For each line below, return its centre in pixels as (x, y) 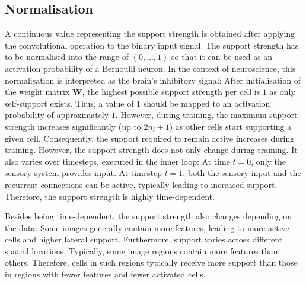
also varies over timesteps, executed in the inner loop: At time (117, 161)
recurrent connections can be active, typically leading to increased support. (141, 184)
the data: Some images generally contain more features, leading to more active (147, 227)
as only (282, 92)
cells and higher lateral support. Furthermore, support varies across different (144, 239)
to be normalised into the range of (67, 57)
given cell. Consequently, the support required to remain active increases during (150, 138)
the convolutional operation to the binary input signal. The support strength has (152, 45)
